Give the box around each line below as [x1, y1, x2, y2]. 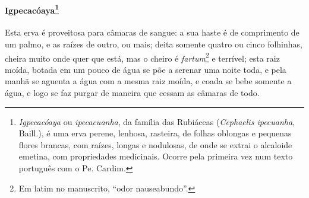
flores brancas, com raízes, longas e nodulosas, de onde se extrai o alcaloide [18, 138, 292, 151]
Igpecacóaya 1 [5, 2, 59, 16]
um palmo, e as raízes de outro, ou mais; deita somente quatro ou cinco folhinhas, [5, 38, 302, 50]
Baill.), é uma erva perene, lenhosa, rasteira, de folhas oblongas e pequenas [18, 127, 292, 139]
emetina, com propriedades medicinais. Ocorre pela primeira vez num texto [18, 150, 293, 162]
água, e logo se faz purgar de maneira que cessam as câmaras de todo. [5, 87, 260, 99]
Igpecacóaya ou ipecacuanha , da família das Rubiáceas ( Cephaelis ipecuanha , [18, 115, 295, 127]
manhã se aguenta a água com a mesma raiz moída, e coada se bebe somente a [5, 75, 292, 87]
